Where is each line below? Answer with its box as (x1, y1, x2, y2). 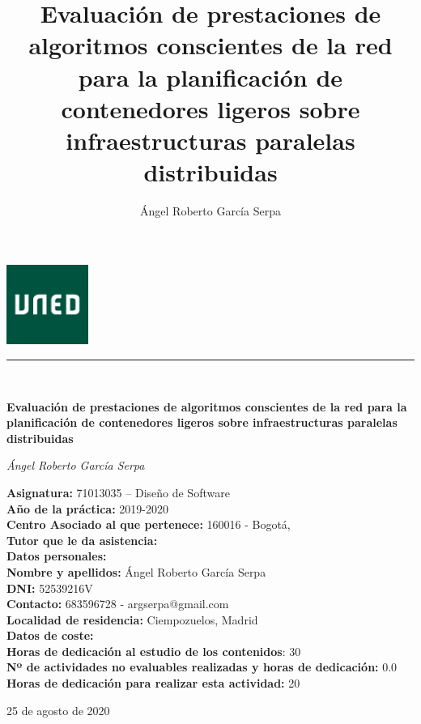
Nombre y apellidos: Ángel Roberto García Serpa (6, 563, 266, 580)
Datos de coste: (6, 627, 94, 644)
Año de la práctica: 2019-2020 (6, 500, 168, 517)
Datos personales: (6, 547, 107, 564)
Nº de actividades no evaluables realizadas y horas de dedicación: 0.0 (6, 658, 398, 675)
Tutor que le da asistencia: (6, 531, 158, 548)
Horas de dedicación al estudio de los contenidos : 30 (6, 642, 301, 659)
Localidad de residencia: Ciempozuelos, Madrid (6, 611, 258, 628)
